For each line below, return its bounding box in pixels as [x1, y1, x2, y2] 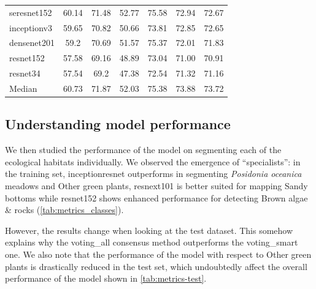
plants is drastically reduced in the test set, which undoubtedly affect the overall [5, 260, 307, 272]
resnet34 [9, 67, 40, 80]
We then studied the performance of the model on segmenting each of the [5, 143, 282, 156]
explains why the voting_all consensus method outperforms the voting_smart [5, 236, 298, 249]
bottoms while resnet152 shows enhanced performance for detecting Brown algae [5, 191, 308, 204]
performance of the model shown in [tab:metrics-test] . [5, 272, 207, 285]
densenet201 [9, 36, 55, 49]
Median [9, 81, 37, 94]
